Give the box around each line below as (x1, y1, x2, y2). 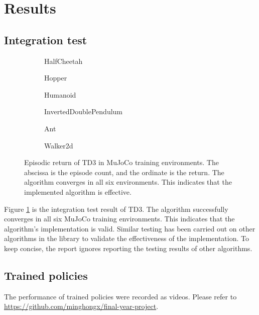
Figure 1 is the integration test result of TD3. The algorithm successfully (4, 203, 228, 214)
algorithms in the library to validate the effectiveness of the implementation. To (4, 233, 249, 244)
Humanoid (44, 89, 76, 100)
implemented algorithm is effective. (24, 186, 132, 197)
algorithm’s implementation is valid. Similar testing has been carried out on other (4, 223, 255, 233)
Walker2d (44, 140, 73, 150)
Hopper (44, 72, 67, 83)
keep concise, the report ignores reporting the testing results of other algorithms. (4, 243, 252, 253)
